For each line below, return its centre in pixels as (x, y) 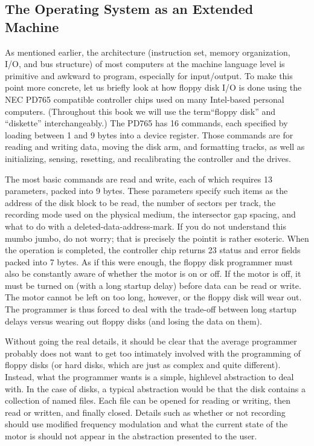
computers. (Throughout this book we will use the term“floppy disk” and (140, 111)
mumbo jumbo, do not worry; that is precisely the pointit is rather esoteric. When (157, 238)
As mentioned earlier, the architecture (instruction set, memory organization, (148, 52)
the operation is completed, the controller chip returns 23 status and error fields (153, 250)
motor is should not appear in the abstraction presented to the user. (131, 436)
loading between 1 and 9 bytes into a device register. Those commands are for (149, 134)
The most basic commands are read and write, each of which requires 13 (139, 179)
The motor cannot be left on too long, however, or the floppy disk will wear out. (153, 297)
